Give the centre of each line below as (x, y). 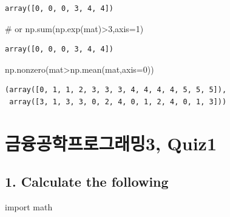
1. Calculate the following (87, 182)
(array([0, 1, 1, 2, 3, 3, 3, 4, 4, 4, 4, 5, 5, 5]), (116, 90)
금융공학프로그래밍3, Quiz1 (111, 143)
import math (29, 207)
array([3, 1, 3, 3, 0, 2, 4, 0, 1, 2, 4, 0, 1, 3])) (118, 102)
